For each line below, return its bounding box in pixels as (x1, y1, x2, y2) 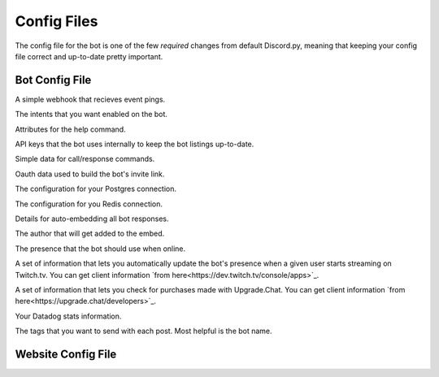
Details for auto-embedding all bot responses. (15, 214, 170, 223)
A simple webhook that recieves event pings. (15, 94, 166, 104)
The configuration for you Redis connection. (15, 199, 163, 209)
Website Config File (15, 347, 117, 361)
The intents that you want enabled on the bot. (15, 110, 168, 119)
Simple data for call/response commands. (15, 154, 155, 164)
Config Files (15, 12, 98, 30)
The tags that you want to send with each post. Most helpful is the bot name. (15, 326, 272, 336)
